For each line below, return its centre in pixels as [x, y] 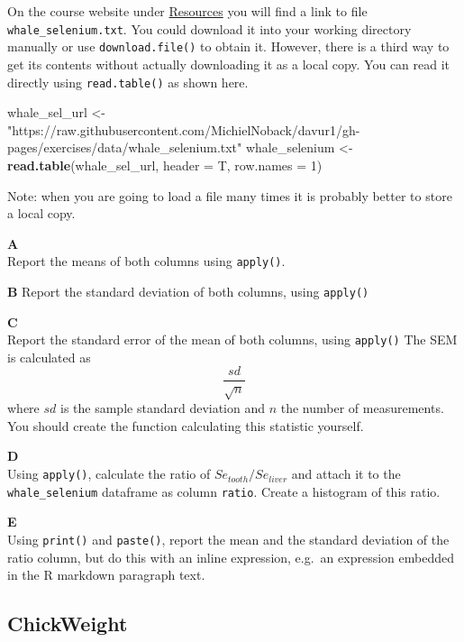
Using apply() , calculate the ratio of [109, 474]
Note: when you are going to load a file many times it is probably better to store [230, 195]
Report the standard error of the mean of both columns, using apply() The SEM [232, 339]
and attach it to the [346, 474]
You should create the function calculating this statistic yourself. [186, 425]
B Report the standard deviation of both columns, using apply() [188, 291]
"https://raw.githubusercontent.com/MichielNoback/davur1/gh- [184, 129]
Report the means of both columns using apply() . [146, 261]
